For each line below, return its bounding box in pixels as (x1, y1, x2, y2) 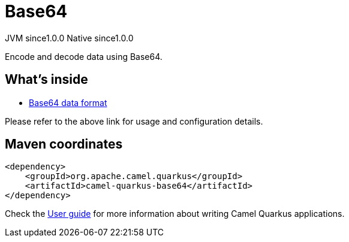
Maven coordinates (5, 137, 123, 152)
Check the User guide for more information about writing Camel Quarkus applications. (5, 208, 345, 219)
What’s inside (5, 72, 88, 87)
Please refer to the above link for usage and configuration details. (5, 116, 263, 126)
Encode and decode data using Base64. (5, 51, 163, 62)
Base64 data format (29, 97, 107, 108)
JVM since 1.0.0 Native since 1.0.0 (5, 32, 134, 43)
